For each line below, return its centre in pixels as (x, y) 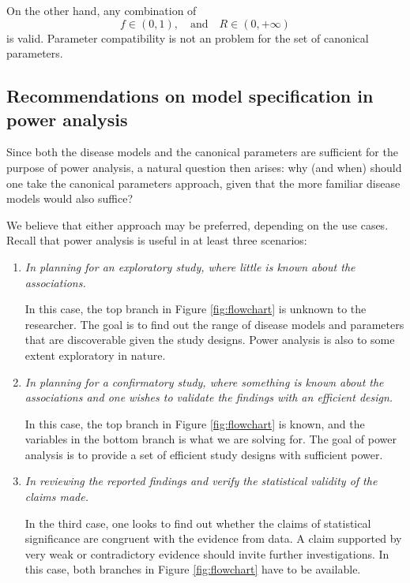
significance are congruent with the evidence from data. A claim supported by (213, 538)
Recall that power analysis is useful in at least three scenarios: (157, 240)
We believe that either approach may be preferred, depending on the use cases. (197, 224)
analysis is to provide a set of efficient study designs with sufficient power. (204, 454)
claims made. (56, 497)
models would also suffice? (70, 198)
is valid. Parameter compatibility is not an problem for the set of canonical (188, 37)
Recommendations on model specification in (190, 96)
